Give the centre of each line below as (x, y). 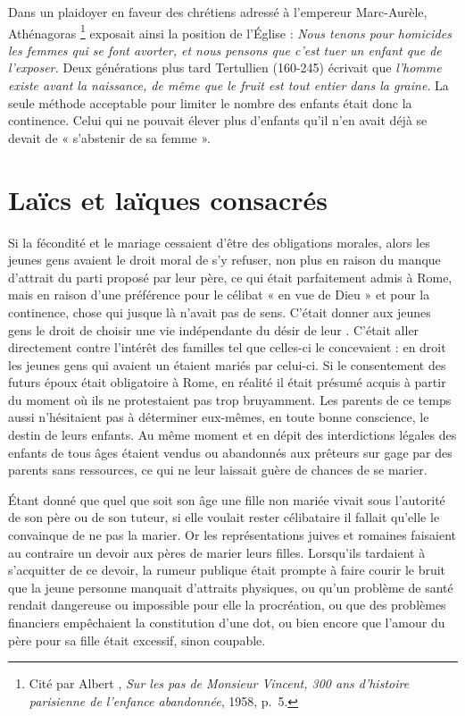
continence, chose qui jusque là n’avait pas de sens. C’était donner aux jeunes (220, 312)
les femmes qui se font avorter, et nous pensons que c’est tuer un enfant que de (225, 50)
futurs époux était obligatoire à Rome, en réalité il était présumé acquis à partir (227, 382)
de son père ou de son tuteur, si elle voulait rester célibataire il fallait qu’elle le (224, 517)
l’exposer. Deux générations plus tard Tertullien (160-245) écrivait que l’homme (225, 67)
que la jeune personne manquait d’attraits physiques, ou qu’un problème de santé (231, 587)
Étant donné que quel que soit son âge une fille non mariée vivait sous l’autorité (227, 499)
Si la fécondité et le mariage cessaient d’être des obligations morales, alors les (219, 242)
